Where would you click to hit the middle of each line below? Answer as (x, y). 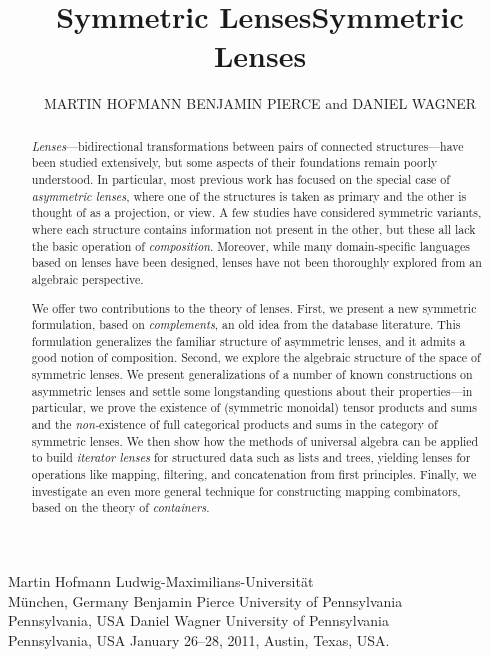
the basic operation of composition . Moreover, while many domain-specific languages (251, 245)
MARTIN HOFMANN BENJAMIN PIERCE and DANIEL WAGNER (260, 103)
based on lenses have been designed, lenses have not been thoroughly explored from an (256, 262)
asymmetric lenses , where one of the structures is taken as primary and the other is (249, 195)
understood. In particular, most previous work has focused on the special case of (240, 179)
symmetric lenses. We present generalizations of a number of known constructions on (252, 374)
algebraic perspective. (87, 278)
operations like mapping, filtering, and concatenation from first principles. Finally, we (254, 474)
